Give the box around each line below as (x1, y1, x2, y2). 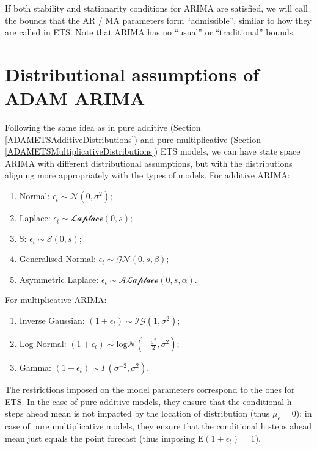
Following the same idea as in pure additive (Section (5, 121, 201, 134)
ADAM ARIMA (5, 86, 145, 111)
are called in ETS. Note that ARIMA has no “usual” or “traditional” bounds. (5, 26, 296, 38)
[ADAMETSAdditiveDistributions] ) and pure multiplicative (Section (5, 133, 261, 145)
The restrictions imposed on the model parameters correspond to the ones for (5, 383, 295, 396)
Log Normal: (19, 337, 67, 350)
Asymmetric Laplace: (19, 272, 99, 285)
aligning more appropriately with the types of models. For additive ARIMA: (5, 169, 290, 181)
